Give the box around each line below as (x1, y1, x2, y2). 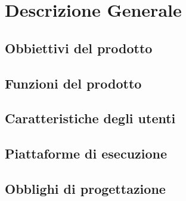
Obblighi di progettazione (5, 179, 166, 197)
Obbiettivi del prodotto (5, 38, 153, 57)
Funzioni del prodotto (5, 74, 142, 92)
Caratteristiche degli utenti (5, 109, 176, 127)
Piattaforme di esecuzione (5, 144, 168, 163)
